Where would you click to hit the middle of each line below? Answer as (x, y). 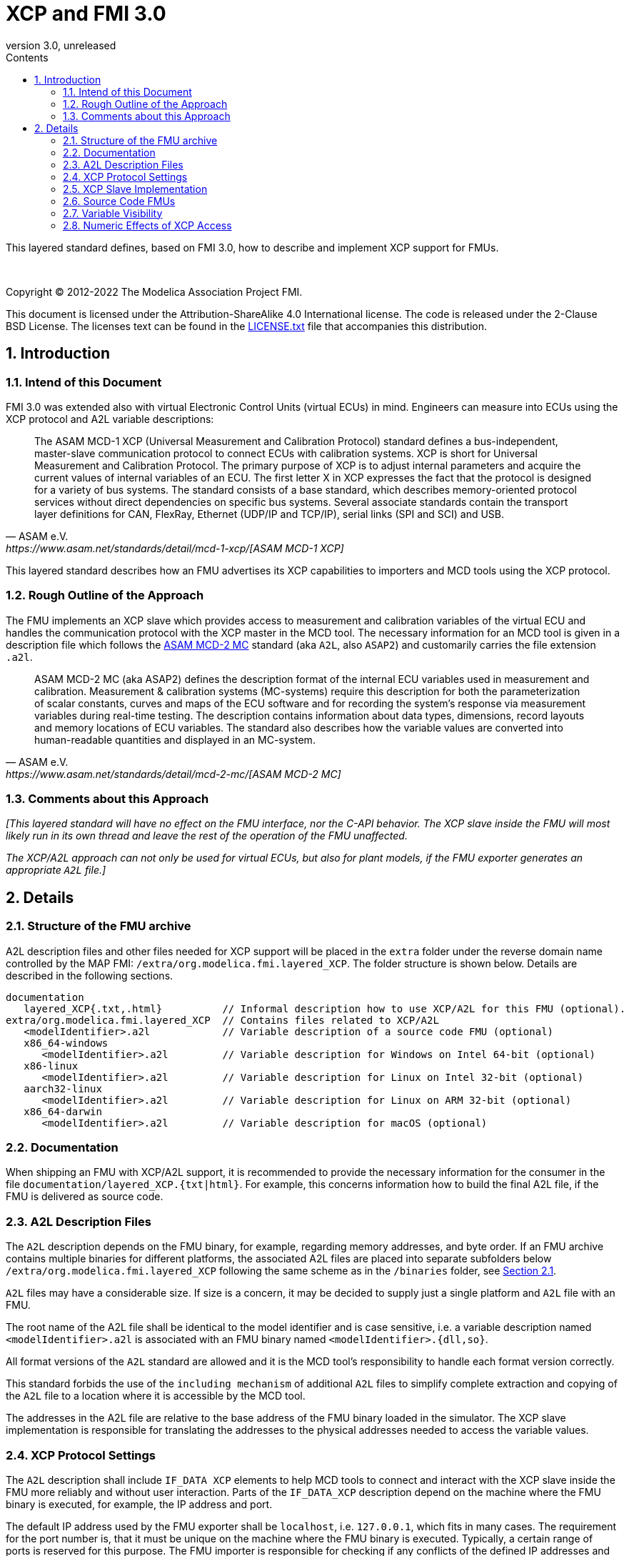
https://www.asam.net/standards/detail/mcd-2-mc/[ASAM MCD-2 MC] (173, 774)
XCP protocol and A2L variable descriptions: (110, 419)
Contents (27, 57)
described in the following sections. (90, 975)
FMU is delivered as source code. (85, 1197)
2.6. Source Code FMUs (119, 201)
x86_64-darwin (63, 1111)
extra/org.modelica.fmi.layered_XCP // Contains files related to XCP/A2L (222, 1020)
